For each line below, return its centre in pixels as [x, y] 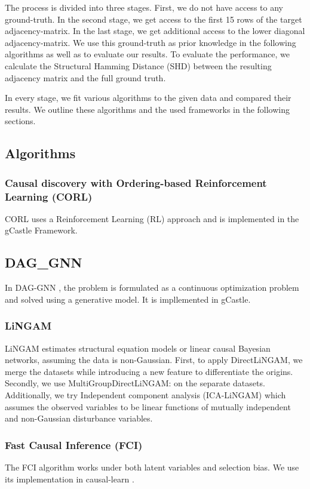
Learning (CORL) [49, 196]
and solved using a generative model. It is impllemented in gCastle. [128, 299]
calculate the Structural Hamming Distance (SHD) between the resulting [138, 65]
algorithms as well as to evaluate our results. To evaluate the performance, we [147, 54]
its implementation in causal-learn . [70, 479]
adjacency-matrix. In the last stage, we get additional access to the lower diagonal [155, 31]
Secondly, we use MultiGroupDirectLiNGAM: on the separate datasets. [135, 383]
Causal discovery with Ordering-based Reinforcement [136, 182]
